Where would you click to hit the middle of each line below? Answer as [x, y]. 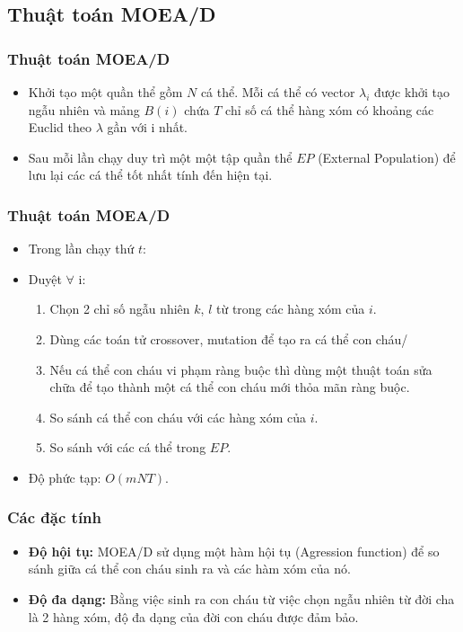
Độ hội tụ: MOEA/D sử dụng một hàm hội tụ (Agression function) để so [234, 551]
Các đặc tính [55, 517]
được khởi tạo [412, 92]
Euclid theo [60, 127]
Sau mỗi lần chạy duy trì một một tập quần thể [160, 157]
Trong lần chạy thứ [81, 249]
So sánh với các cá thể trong [128, 447]
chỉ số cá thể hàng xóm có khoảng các [330, 109]
